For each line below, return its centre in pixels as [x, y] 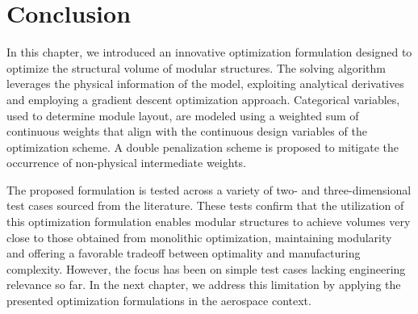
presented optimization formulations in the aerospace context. [159, 301]
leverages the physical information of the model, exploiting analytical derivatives [205, 84]
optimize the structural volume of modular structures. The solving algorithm [196, 67]
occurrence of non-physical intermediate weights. [126, 163]
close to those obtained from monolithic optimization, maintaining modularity [199, 237]
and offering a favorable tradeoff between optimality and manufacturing [184, 253]
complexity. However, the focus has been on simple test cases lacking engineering [206, 268]
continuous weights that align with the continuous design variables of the [187, 131]
